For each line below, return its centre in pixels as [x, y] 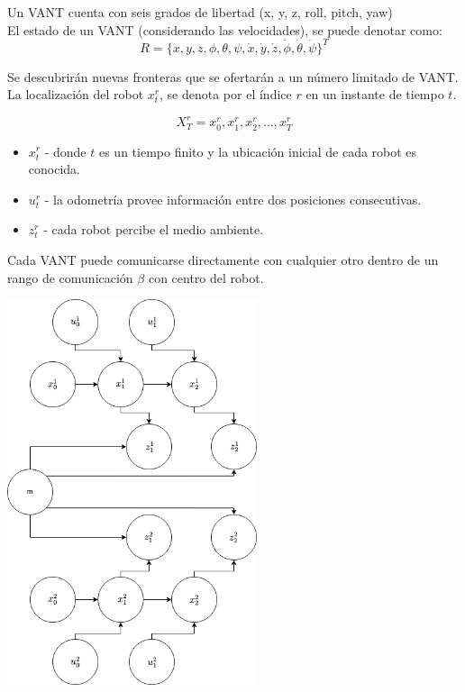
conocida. [54, 169]
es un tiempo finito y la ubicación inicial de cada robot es [258, 151]
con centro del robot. [206, 277]
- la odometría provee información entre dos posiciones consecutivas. [233, 199]
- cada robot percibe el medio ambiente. [154, 229]
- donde [65, 151]
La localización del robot [76, 94]
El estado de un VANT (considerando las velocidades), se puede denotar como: [225, 29]
